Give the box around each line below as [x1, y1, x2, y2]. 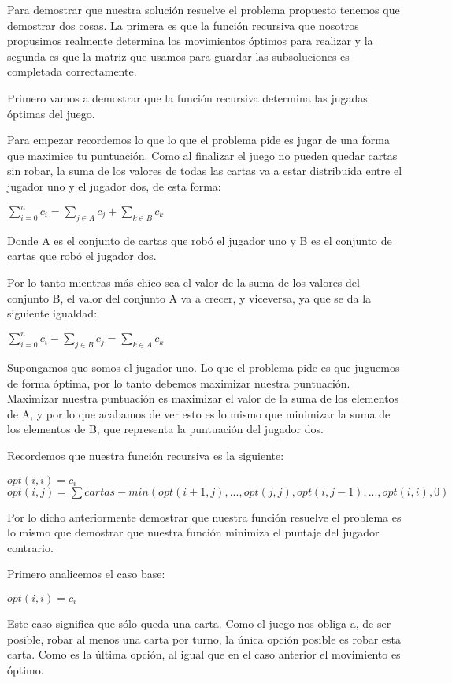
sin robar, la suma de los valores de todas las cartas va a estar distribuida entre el [7, 162, 402, 179]
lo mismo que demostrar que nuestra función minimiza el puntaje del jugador [7, 524, 380, 540]
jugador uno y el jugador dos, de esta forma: [7, 177, 221, 194]
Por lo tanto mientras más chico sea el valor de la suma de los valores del [7, 274, 360, 291]
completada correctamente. [7, 63, 137, 80]
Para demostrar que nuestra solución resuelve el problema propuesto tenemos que [7, 2, 400, 17]
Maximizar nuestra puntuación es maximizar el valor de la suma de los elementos [7, 390, 399, 406]
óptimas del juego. [7, 105, 95, 121]
